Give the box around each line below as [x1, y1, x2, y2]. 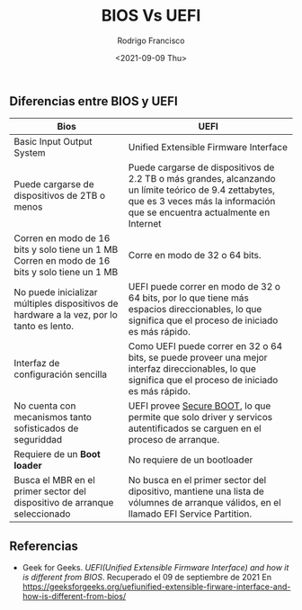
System [13, 147, 47, 159]
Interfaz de [13, 357, 60, 370]
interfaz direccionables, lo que [128, 363, 256, 375]
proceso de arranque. [128, 434, 220, 446]
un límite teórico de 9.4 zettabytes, [128, 184, 276, 196]
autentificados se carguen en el [128, 422, 262, 435]
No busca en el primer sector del [128, 474, 267, 487]
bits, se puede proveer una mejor [128, 352, 268, 364]
